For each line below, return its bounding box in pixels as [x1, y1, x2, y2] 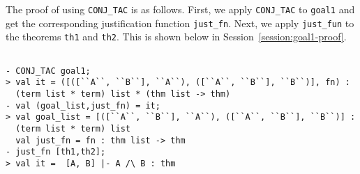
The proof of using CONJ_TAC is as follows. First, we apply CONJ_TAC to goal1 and [6, 2, 355, 16]
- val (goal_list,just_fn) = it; [6, 100, 160, 111]
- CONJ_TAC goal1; [6, 65, 91, 76]
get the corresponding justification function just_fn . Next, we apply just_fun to [6, 15, 354, 30]
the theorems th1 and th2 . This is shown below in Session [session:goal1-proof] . [6, 29, 347, 44]
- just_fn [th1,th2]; [6, 147, 106, 157]
